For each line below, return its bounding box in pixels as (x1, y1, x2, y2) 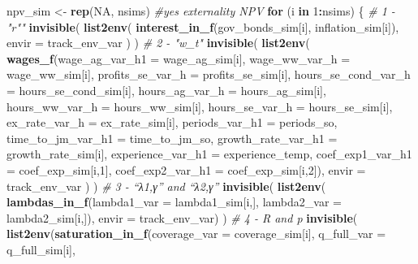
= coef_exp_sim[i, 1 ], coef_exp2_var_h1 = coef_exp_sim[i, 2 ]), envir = (6, 161, 366, 178)
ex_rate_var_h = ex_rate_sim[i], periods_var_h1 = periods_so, (6, 114, 338, 131)
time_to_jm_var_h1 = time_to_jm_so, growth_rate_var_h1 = (6, 129, 338, 146)
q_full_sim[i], (6, 240, 75, 258)
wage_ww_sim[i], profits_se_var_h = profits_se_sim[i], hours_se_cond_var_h (6, 66, 411, 83)
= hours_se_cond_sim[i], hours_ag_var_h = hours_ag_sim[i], (6, 81, 326, 98)
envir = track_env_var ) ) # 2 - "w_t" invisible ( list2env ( (6, 34, 310, 51)
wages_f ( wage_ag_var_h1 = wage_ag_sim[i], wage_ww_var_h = (6, 50, 351, 67)
